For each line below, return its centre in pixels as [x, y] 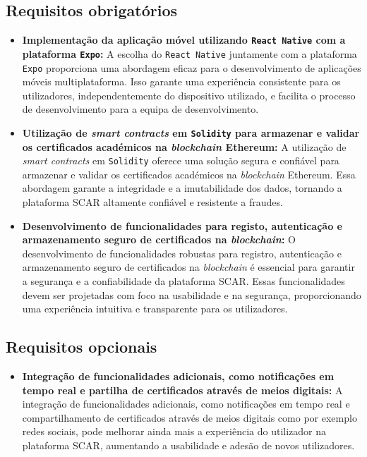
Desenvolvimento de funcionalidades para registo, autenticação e [182, 225]
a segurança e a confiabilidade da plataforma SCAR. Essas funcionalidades [183, 281]
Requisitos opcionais [82, 347]
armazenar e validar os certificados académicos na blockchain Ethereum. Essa [189, 174]
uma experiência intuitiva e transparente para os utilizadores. [155, 309]
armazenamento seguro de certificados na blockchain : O [159, 239]
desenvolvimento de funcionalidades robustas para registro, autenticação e [182, 253]
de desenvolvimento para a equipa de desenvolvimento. [140, 109]
